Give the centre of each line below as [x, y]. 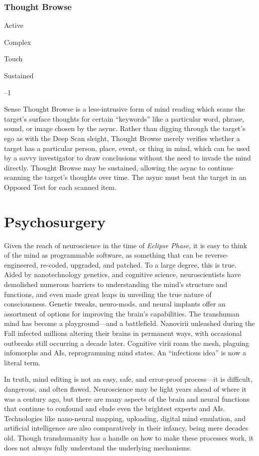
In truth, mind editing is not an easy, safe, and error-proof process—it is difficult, [128, 379]
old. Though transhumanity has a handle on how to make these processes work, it [129, 437]
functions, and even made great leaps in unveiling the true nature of [108, 294]
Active [14, 25]
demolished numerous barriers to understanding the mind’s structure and [116, 284]
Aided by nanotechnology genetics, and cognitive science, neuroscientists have [123, 274]
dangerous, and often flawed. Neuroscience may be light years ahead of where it [125, 388]
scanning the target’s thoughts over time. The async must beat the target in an [125, 177]
